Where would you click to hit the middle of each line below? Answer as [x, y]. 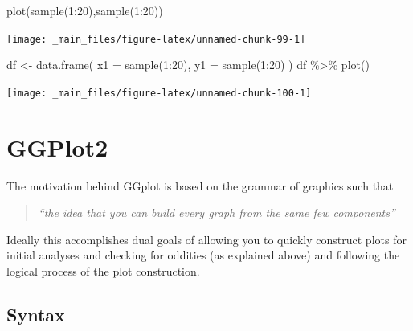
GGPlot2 [57, 147]
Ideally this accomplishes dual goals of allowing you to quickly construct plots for [206, 239]
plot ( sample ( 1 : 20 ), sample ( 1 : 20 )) [85, 10]
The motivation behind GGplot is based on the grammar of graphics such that [200, 185]
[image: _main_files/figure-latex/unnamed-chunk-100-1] [159, 93]
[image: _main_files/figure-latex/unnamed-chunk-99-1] [156, 39]
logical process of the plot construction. [103, 271]
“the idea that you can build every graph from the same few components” [217, 212]
